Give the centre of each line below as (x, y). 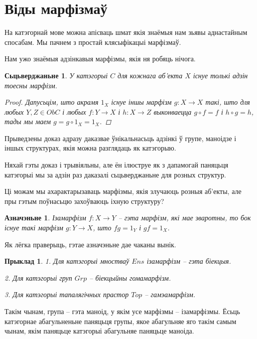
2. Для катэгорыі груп (38, 277)
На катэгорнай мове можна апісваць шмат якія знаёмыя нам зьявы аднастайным (126, 32)
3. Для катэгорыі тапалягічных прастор (67, 294)
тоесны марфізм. (31, 85)
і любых (74, 111)
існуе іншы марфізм (141, 102)
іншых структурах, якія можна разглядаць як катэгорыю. (90, 148)
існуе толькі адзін (220, 75)
